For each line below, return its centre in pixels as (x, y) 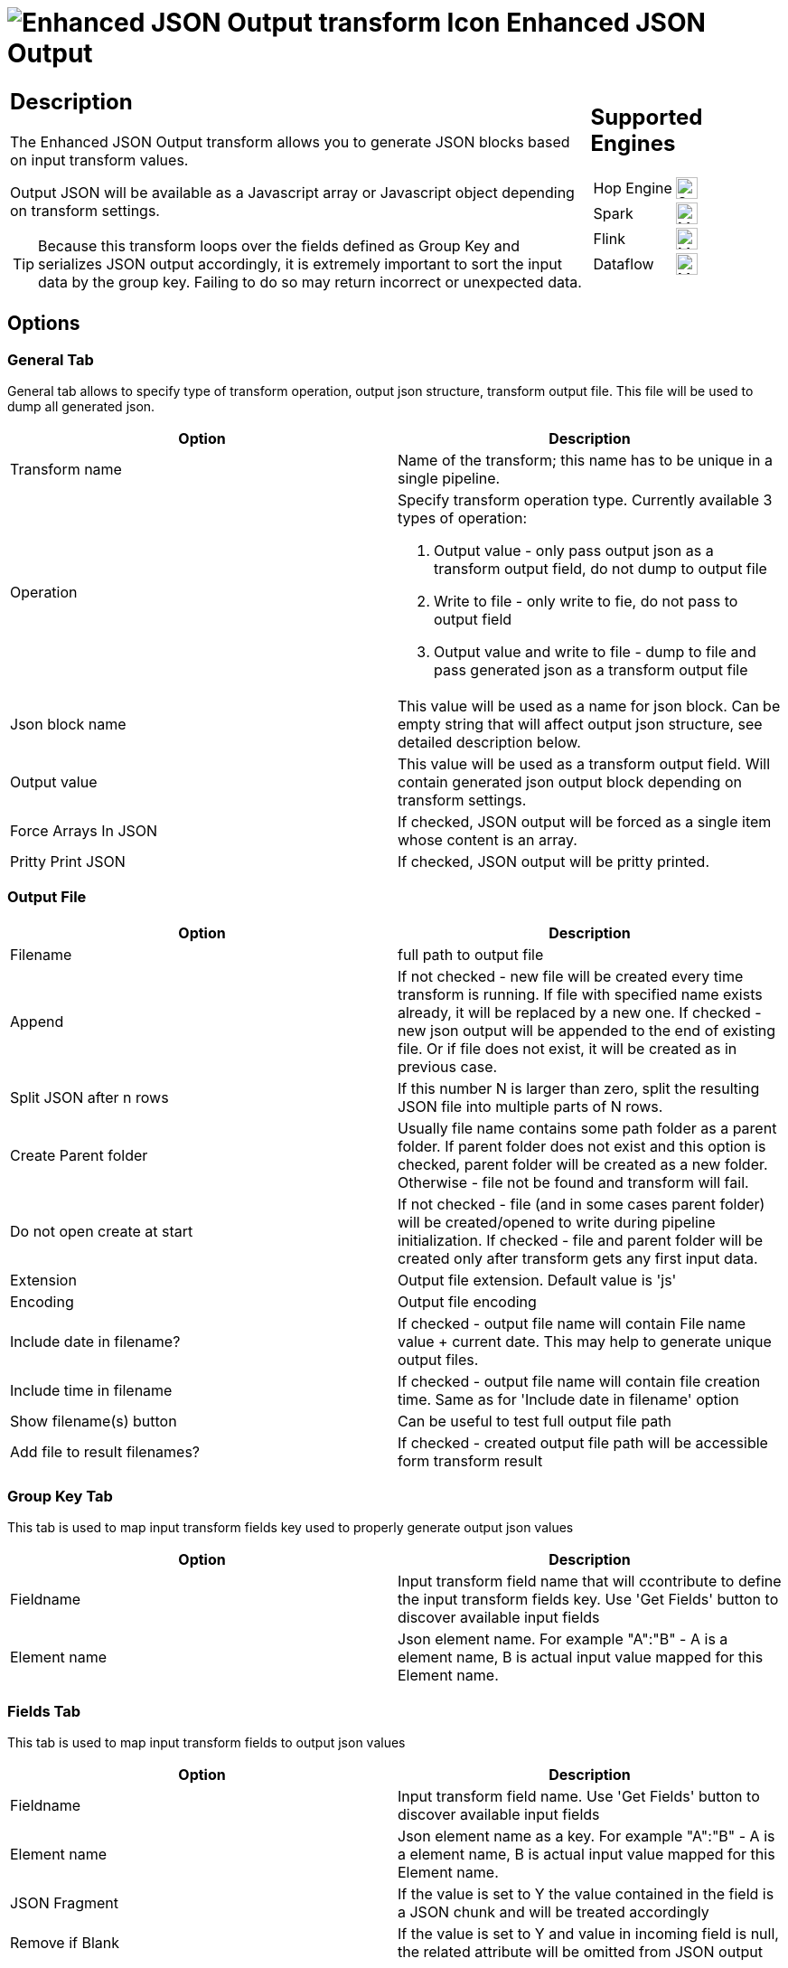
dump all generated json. (81, 406)
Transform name (66, 469)
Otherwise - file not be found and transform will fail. (573, 1182)
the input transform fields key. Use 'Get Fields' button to (588, 1600)
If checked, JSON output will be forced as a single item (585, 821)
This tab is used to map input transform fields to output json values (206, 1743)
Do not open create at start (102, 1231)
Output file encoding (467, 1301)
